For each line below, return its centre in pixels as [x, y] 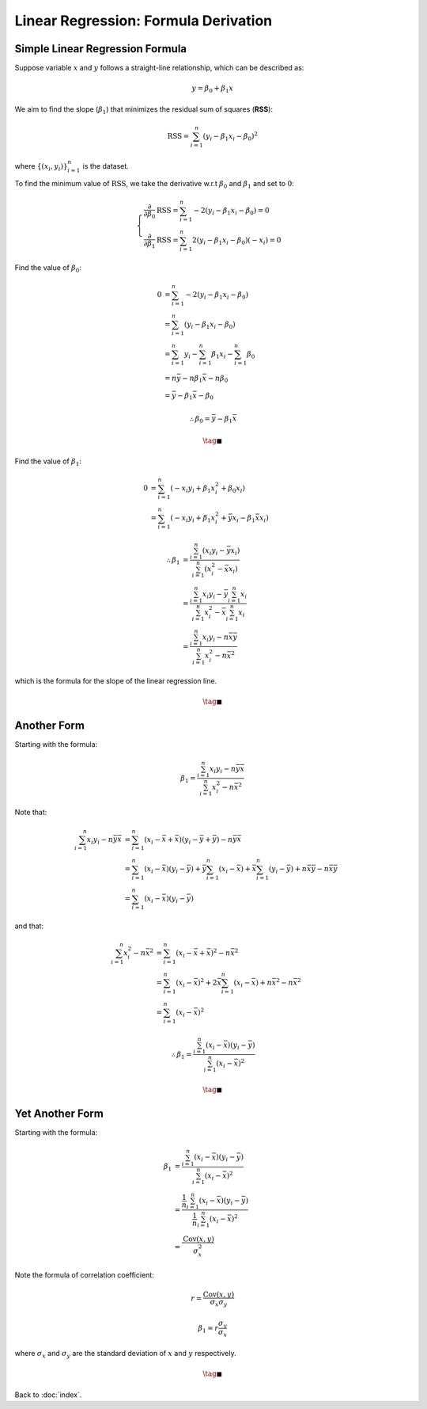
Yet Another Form [59, 1114]
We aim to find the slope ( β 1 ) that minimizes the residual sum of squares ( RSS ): [144, 110]
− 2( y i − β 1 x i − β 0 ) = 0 [231, 211]
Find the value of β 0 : [48, 268]
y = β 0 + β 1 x [212, 89]
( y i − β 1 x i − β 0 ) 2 [231, 137]
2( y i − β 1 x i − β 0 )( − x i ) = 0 [237, 242]
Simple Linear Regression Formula [101, 49]
